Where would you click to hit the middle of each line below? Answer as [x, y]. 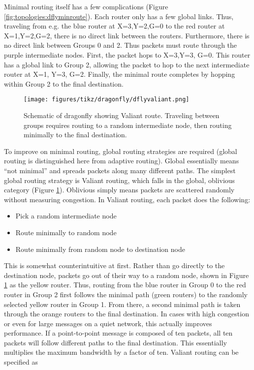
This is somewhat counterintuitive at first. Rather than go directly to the [114, 265]
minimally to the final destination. [75, 135]
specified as [21, 362]
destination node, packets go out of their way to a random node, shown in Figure [127, 275]
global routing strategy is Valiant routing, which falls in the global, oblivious [120, 180]
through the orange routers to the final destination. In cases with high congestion [127, 314]
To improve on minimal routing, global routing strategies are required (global [121, 151]
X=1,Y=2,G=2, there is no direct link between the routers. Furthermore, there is [127, 35]
